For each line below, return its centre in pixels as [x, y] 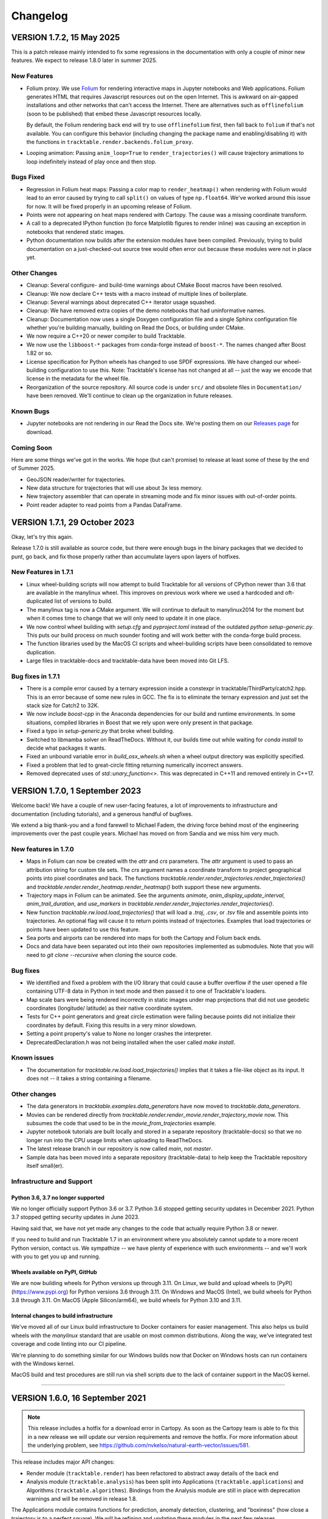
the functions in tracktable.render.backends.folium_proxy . [110, 142]
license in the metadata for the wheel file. [78, 379]
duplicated [40, 601]
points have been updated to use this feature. [83, 929]
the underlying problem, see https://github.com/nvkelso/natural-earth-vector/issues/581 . [139, 1445]
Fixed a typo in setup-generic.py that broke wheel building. [100, 731]
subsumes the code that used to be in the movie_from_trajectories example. [121, 1123]
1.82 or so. [39, 353]
